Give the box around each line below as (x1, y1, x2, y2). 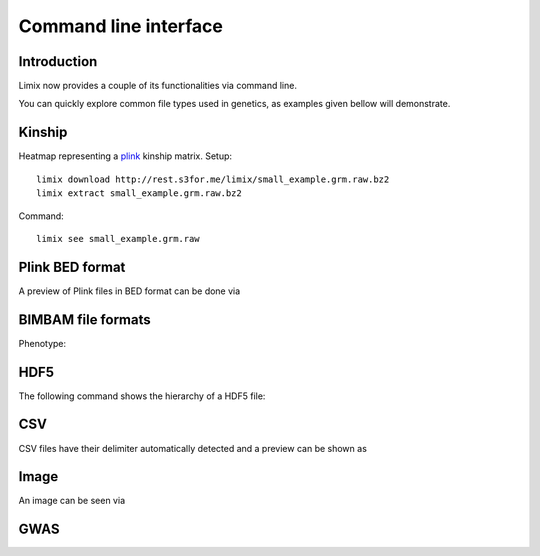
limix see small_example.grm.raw (36, 233, 200, 244)
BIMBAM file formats (18, 311, 152, 328)
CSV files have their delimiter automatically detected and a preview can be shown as (18, 442, 367, 454)
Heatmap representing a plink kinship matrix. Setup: (18, 150, 233, 162)
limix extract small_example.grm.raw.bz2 (36, 188, 242, 199)
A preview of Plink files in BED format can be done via (18, 285, 241, 297)
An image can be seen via (18, 495, 125, 507)
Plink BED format (18, 258, 126, 275)
